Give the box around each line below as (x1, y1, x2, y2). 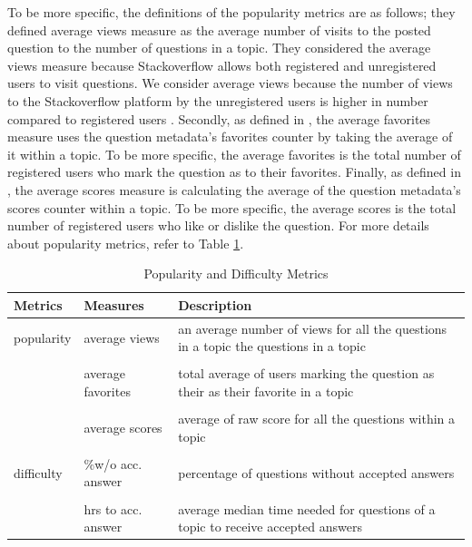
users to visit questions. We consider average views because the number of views (7, 73, 453, 93)
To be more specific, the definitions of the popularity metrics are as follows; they (7, 3, 456, 21)
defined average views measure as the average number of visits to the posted (7, 20, 431, 39)
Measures (84, 295, 144, 314)
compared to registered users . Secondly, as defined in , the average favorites (7, 109, 431, 128)
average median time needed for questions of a (178, 499, 436, 518)
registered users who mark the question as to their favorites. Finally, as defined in (7, 162, 461, 181)
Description (178, 295, 252, 314)
